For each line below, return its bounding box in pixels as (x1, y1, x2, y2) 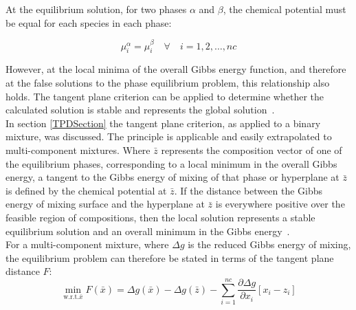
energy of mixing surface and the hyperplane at (5, 197, 205, 211)
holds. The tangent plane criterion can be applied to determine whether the (5, 89, 324, 103)
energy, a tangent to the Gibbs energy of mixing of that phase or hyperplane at (5, 170, 340, 184)
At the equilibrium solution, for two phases (5, 2, 187, 16)
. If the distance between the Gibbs (174, 183, 323, 197)
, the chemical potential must (223, 2, 346, 16)
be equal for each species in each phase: (5, 15, 172, 30)
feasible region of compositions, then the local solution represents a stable (5, 210, 315, 224)
